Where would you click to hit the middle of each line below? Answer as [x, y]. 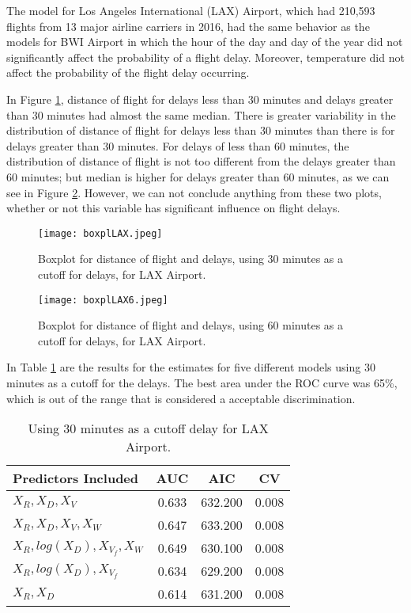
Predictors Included [76, 478]
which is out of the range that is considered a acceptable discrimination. [181, 398]
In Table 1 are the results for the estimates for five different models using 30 [191, 367]
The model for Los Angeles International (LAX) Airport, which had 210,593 [191, 10]
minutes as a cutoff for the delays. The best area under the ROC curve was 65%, [202, 383]
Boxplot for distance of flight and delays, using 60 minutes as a [191, 325]
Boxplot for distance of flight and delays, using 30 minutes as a [191, 259]
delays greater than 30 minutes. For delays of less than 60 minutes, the [178, 145]
